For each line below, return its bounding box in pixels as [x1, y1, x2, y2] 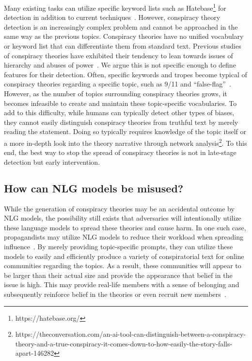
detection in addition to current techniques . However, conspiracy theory [4, 12, 220, 22]
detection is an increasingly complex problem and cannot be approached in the [4, 21, 238, 32]
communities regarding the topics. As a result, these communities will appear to [4, 260, 241, 271]
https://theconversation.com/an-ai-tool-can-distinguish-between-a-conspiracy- [15, 329, 246, 339]
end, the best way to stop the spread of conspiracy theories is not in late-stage [4, 147, 236, 157]
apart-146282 [15, 348, 54, 358]
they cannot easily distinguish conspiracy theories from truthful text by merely [4, 117, 238, 127]
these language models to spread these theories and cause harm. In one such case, [4, 222, 246, 232]
